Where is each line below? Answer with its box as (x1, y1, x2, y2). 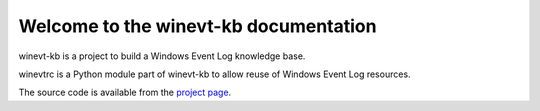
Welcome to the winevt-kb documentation (18, 15, 377, 37)
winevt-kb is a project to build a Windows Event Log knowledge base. (18, 50, 306, 62)
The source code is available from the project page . (18, 86, 232, 99)
